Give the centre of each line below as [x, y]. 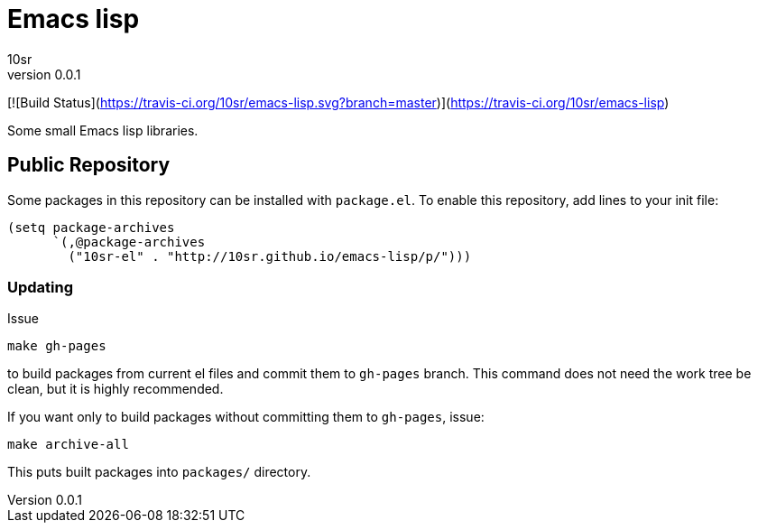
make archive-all [68, 445]
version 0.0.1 [44, 74]
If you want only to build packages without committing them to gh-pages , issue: [246, 417]
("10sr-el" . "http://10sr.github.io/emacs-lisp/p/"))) [270, 256]
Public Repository [89, 165]
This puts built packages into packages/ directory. [159, 472]
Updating [41, 287]
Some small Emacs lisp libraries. [103, 130]
